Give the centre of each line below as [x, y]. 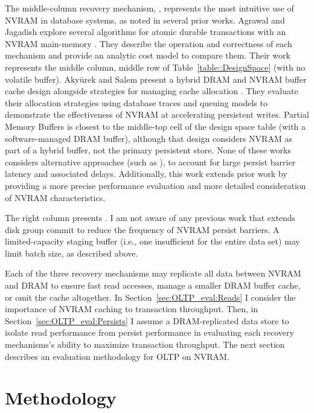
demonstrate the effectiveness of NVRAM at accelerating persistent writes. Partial [157, 114]
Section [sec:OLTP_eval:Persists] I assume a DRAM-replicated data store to [147, 320]
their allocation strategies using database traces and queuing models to [136, 102]
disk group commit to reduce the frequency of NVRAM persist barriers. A [142, 229]
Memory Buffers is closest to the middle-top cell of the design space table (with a [155, 126]
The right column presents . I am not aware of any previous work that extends [150, 218]
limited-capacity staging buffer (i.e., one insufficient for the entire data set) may [152, 241]
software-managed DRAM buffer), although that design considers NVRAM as [149, 138]
